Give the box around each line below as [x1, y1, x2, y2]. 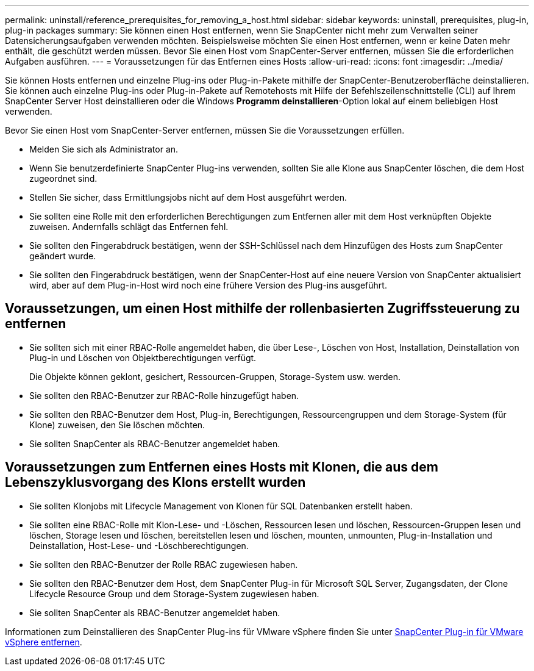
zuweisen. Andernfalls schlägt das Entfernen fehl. [29, 221, 229, 232]
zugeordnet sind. [29, 173, 98, 184]
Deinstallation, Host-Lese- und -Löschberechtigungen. [29, 540, 249, 551]
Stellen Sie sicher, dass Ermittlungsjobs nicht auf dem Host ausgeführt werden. [29, 192, 347, 203]
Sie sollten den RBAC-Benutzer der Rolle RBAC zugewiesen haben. [29, 559, 298, 570]
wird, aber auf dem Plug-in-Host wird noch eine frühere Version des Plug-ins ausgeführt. [29, 280, 387, 290]
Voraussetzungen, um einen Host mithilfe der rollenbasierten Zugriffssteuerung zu [5, 301, 520, 317]
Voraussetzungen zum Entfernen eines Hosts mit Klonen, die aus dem [5, 459, 438, 475]
